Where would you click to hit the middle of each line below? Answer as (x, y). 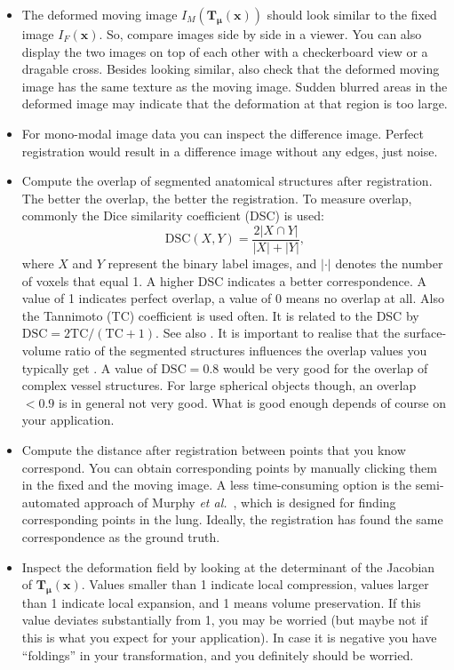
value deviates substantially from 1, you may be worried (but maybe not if (225, 620)
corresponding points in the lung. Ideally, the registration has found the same (232, 519)
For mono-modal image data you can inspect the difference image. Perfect (223, 133)
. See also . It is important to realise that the (278, 333)
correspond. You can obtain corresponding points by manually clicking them (229, 467)
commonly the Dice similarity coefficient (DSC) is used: (173, 215)
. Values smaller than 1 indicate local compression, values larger (255, 584)
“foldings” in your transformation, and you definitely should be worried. (218, 654)
